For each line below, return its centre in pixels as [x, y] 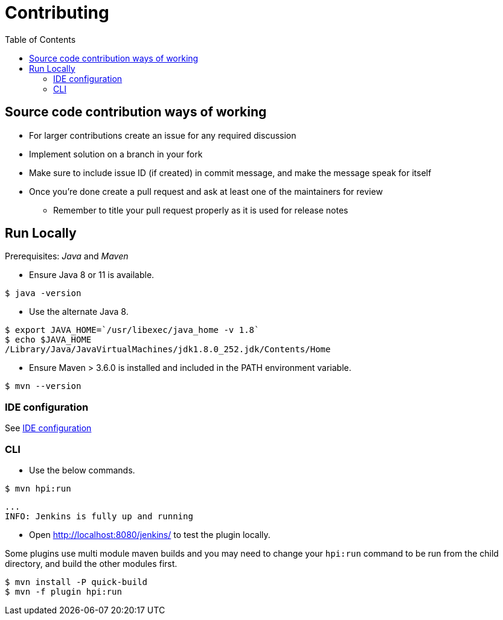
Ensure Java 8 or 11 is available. [92, 275]
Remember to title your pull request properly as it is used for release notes [201, 210]
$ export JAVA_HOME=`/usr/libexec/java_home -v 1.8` [132, 330]
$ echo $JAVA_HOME [48, 340]
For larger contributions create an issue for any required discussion [163, 135]
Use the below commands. [82, 470]
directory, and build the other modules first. [91, 563]
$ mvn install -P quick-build [76, 582]
